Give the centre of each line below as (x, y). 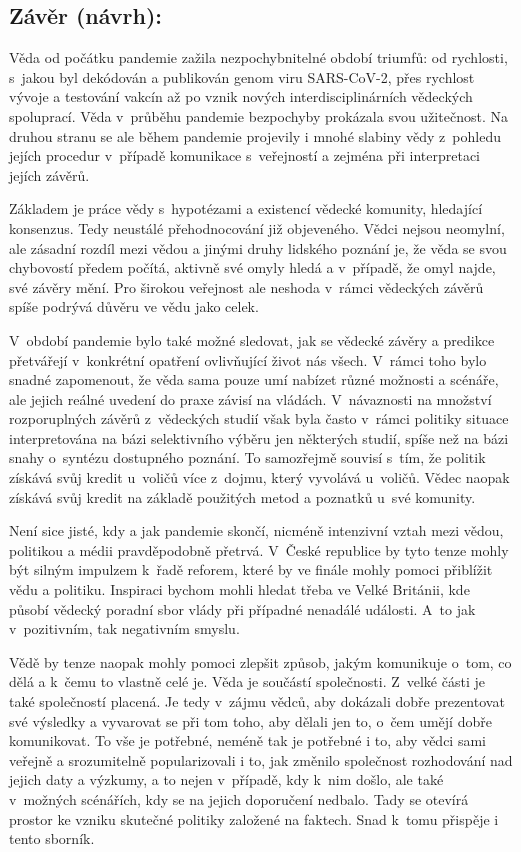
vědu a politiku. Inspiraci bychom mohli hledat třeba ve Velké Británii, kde (239, 589)
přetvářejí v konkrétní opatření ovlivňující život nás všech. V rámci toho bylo (248, 359)
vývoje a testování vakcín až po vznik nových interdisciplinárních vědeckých (241, 96)
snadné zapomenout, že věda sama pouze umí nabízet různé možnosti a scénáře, (254, 379)
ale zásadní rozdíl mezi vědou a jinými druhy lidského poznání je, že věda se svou (258, 247)
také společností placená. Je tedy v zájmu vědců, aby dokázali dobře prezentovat (257, 701)
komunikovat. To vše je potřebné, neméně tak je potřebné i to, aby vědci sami (247, 740)
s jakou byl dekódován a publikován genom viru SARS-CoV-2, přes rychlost (242, 76)
